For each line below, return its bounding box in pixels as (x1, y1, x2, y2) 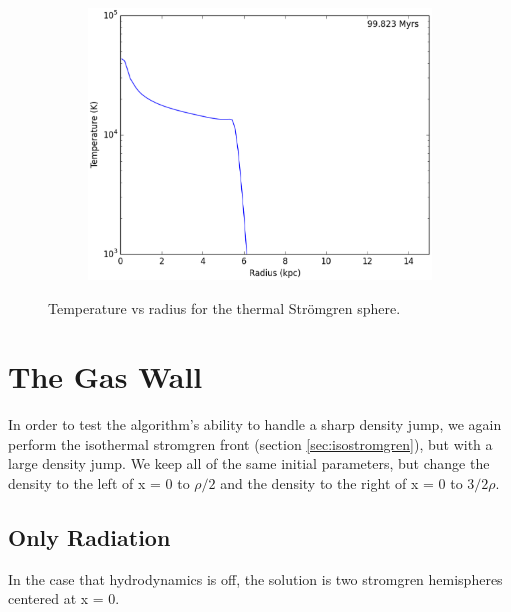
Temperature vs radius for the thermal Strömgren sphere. (48, 297, 401, 318)
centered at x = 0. (8, 588, 120, 609)
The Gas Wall (8, 356, 203, 397)
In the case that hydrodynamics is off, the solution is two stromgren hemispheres (8, 568, 503, 589)
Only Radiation (8, 522, 171, 553)
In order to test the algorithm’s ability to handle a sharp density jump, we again (8, 414, 502, 435)
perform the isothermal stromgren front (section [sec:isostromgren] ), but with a (8, 433, 493, 454)
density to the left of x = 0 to (8, 473, 190, 494)
